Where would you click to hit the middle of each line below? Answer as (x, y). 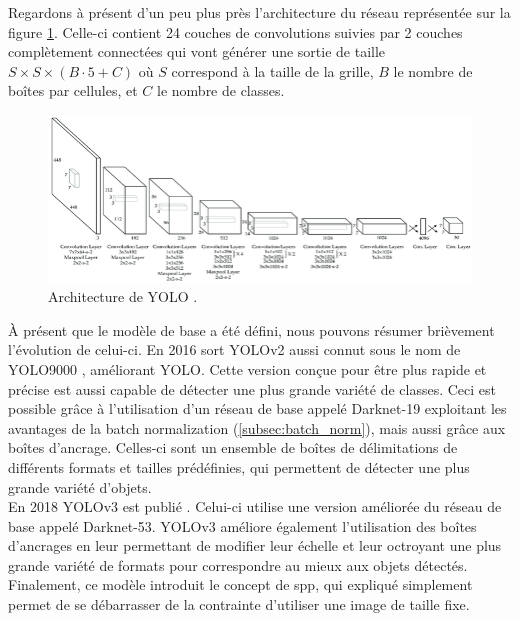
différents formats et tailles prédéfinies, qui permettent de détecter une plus (239, 466)
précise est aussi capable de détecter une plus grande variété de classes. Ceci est (252, 388)
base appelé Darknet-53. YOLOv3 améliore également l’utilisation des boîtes (242, 525)
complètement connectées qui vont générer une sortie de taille (197, 51)
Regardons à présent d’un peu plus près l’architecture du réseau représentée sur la (259, 12)
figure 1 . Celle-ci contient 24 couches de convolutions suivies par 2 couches (235, 31)
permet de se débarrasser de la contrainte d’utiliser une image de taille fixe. (239, 604)
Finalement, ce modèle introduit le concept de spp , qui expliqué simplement (240, 584)
